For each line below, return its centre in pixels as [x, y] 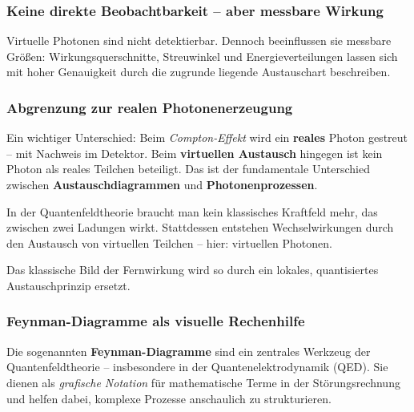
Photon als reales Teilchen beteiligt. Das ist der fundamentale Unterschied [188, 169]
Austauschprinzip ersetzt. [68, 285]
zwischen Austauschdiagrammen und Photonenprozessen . [162, 184]
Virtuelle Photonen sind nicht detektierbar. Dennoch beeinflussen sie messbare [199, 40]
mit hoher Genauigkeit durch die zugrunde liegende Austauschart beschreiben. [199, 72]
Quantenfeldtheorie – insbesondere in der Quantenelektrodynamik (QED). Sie [197, 367]
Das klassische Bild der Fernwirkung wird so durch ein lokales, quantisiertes [193, 270]
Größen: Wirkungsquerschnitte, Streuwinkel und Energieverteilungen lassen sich [202, 56]
